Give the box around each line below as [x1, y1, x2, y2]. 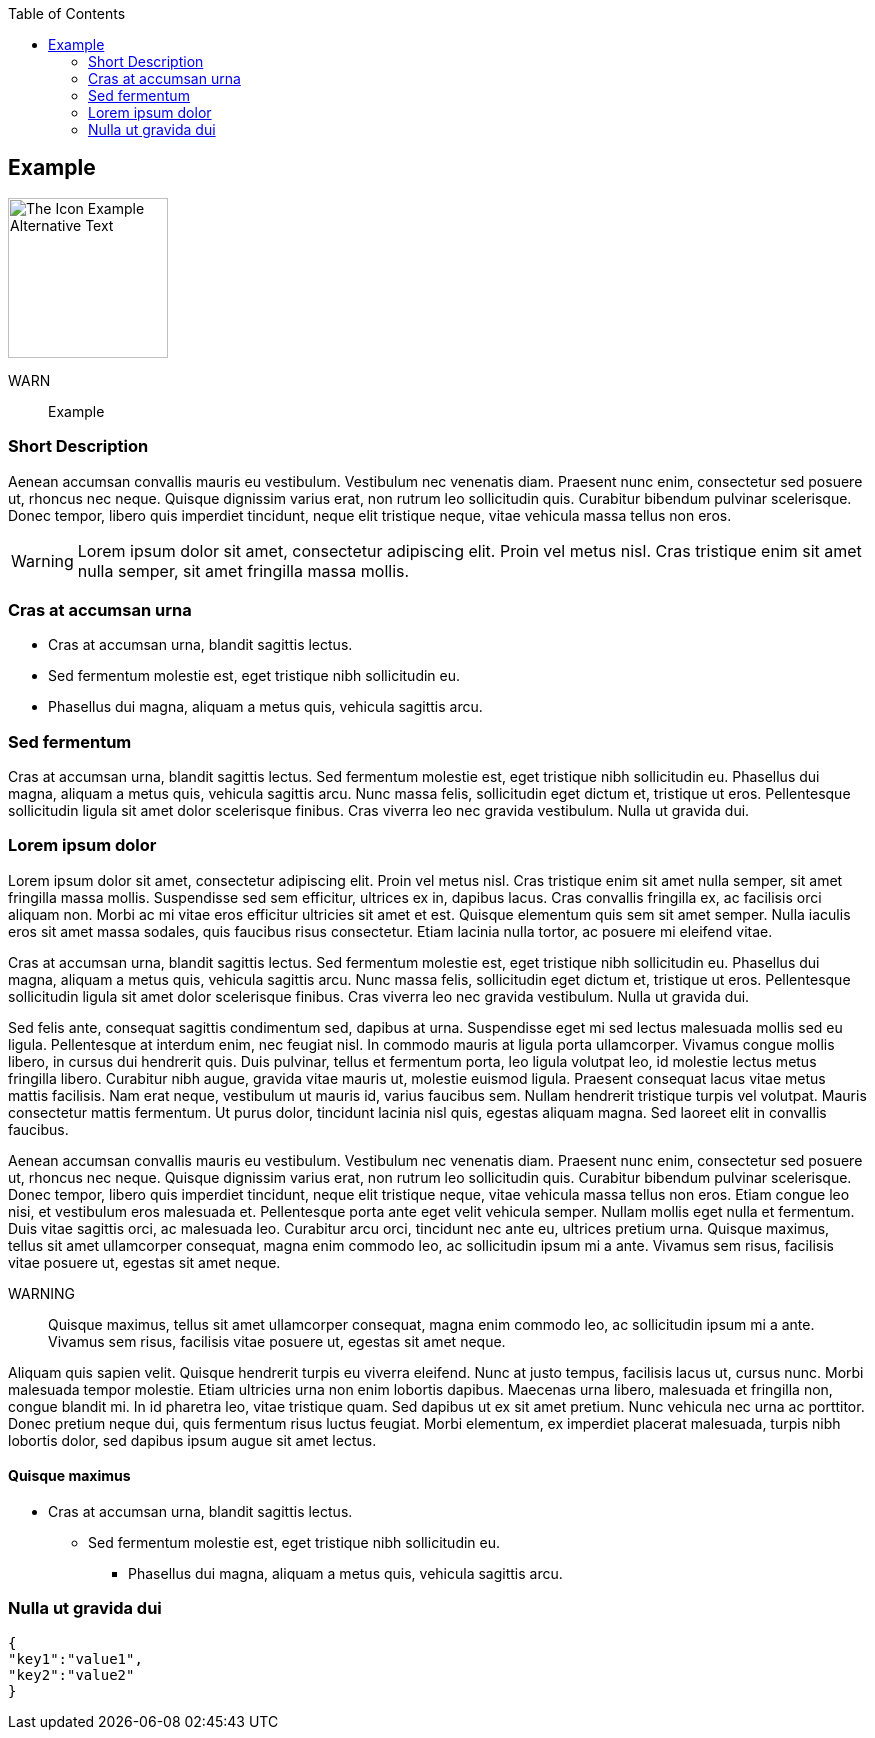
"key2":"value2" [8, 1666, 135, 1683]
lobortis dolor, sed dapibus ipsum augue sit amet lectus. [8, 1431, 377, 1449]
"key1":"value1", [8, 1650, 143, 1667]
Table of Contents [8, 5, 126, 22]
